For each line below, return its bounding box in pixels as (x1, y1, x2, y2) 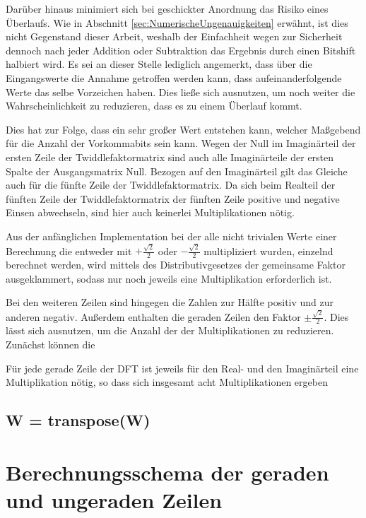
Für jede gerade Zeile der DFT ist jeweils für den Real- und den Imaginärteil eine (6, 360, 359, 375)
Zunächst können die (6, 336, 95, 351)
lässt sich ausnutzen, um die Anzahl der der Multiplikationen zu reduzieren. (6, 323, 334, 338)
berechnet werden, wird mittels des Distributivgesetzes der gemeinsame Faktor (6, 257, 346, 272)
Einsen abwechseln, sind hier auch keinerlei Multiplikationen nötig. (6, 205, 295, 220)
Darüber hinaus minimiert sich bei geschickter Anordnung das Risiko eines (6, 1, 329, 16)
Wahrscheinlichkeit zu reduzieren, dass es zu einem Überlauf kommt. (6, 98, 302, 113)
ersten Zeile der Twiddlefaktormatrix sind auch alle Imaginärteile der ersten (6, 149, 334, 164)
